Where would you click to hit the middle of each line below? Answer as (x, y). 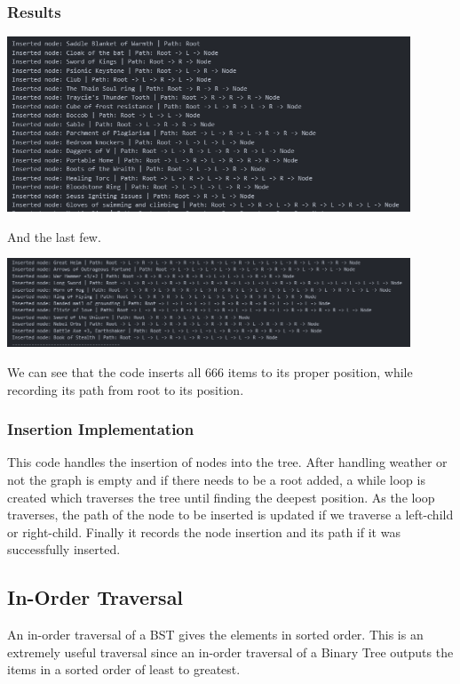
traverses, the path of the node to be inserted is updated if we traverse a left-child (230, 515)
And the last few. (54, 236)
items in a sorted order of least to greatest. (124, 669)
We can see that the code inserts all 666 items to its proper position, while (210, 372)
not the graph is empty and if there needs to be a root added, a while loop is (216, 479)
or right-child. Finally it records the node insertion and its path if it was (204, 531)
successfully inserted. (64, 549)
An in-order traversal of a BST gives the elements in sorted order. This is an (215, 635)
